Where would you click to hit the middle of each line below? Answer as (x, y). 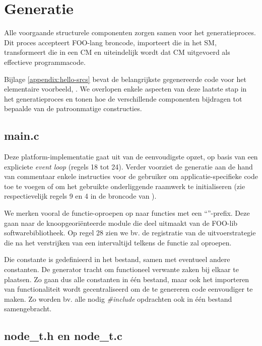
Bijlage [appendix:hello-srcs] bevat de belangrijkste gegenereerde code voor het (125, 79)
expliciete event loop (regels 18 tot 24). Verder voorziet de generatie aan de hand (128, 166)
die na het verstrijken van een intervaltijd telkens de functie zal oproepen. (118, 242)
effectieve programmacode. (45, 62)
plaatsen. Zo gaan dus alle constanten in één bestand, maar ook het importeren (127, 279)
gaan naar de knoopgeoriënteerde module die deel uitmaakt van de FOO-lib (121, 223)
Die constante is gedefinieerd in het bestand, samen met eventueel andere (117, 259)
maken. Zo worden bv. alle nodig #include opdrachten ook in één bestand (118, 298)
